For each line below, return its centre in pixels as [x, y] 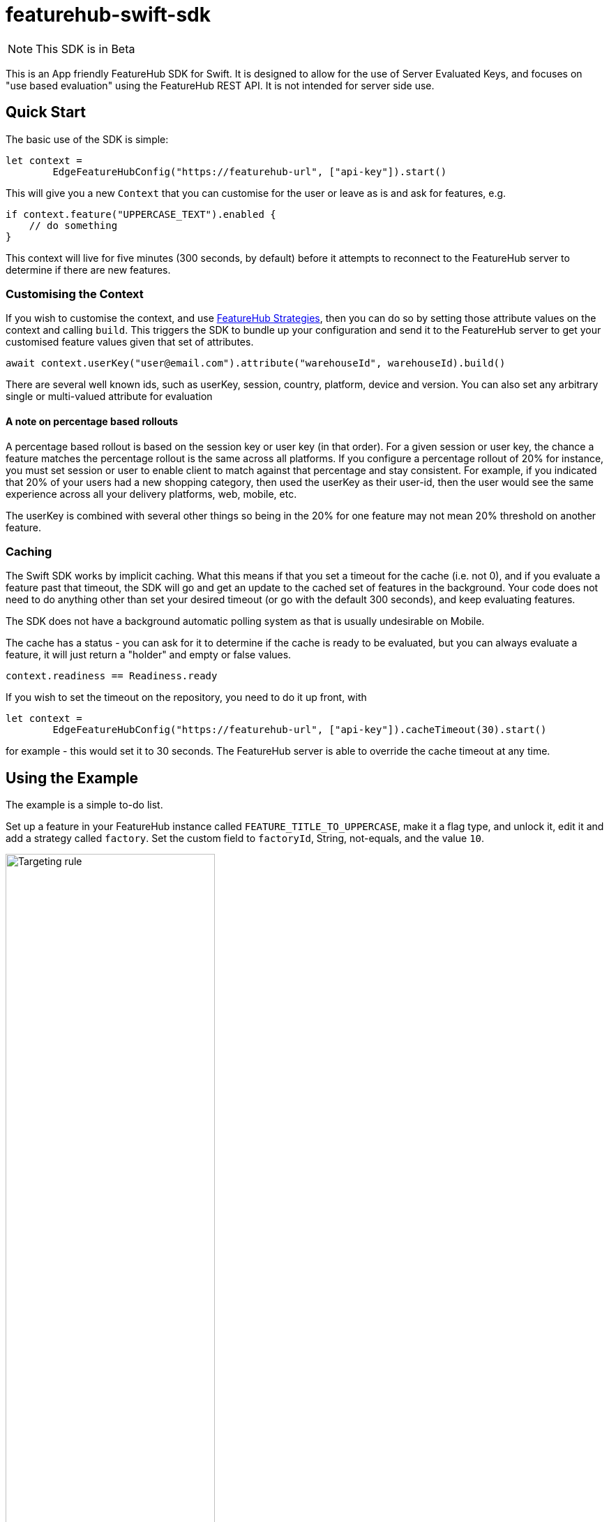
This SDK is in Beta [85, 49]
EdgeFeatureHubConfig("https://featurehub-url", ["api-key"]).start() [250, 171]
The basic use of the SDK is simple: [87, 139]
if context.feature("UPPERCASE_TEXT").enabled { [141, 214]
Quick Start [46, 112]
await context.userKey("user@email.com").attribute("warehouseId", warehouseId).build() [256, 363]
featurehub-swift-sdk [108, 15]
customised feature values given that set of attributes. [130, 342]
